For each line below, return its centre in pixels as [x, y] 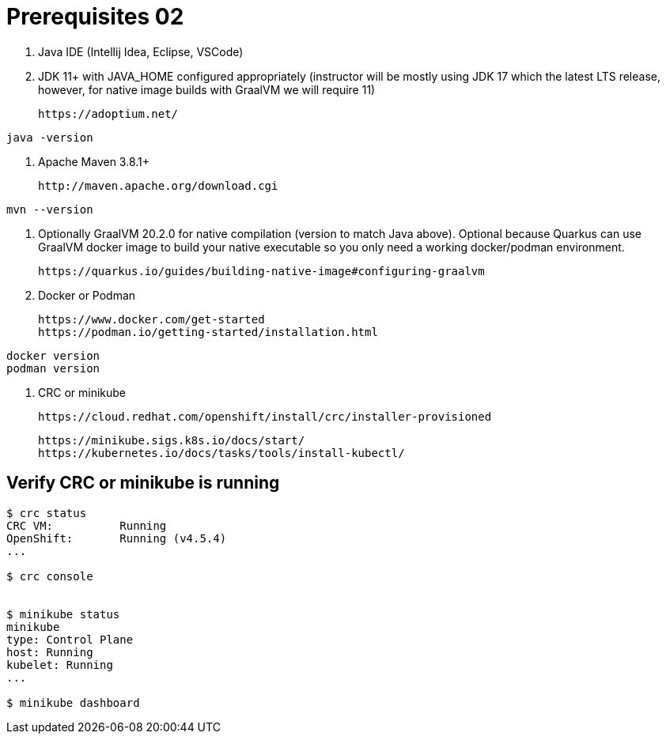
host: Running [50, 652]
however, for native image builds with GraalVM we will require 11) [207, 89]
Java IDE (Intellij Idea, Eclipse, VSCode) [141, 51]
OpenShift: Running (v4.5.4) [117, 538]
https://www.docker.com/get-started [151, 319]
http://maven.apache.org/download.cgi [158, 185]
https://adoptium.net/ [108, 113]
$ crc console [50, 576]
